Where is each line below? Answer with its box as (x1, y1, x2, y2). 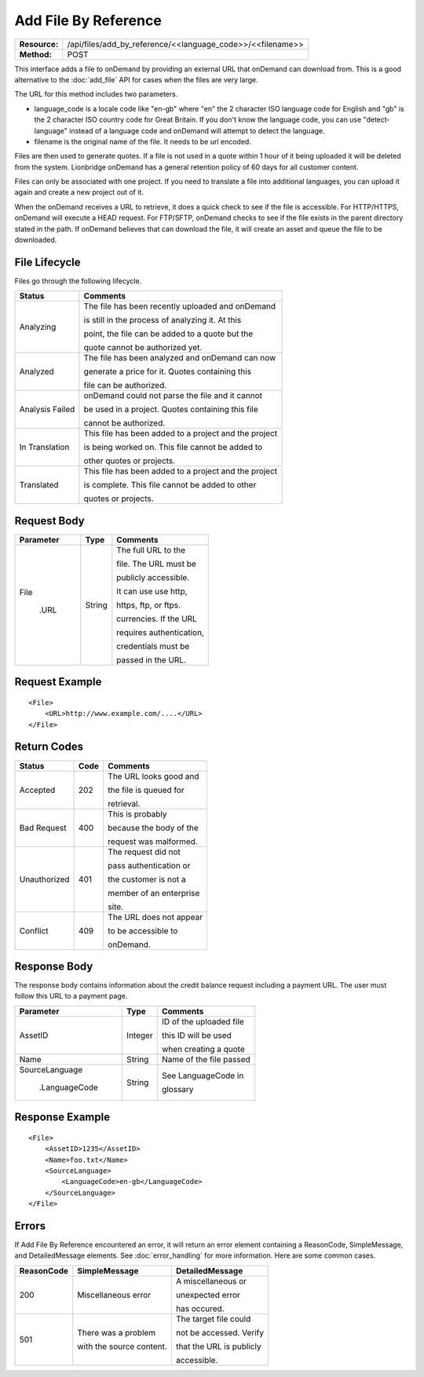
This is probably (107, 809, 168, 820)
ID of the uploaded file (161, 1016, 245, 1027)
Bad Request (19, 822, 67, 833)
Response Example (14, 1111, 110, 1124)
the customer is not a (107, 874, 186, 885)
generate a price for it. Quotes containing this (83, 366, 251, 377)
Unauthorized (19, 874, 70, 885)
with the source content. (77, 1341, 168, 1352)
